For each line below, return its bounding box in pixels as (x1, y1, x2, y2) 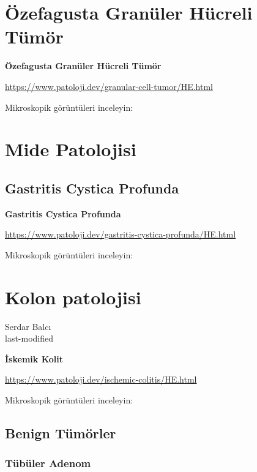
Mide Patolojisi (5, 137, 136, 162)
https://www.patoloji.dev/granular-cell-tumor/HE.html (5, 80, 213, 92)
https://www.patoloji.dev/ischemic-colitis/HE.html (5, 373, 197, 386)
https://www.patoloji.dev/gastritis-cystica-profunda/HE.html (5, 228, 236, 241)
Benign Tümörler (5, 423, 116, 442)
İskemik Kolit (5, 352, 64, 365)
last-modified (5, 332, 54, 345)
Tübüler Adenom (5, 455, 91, 471)
